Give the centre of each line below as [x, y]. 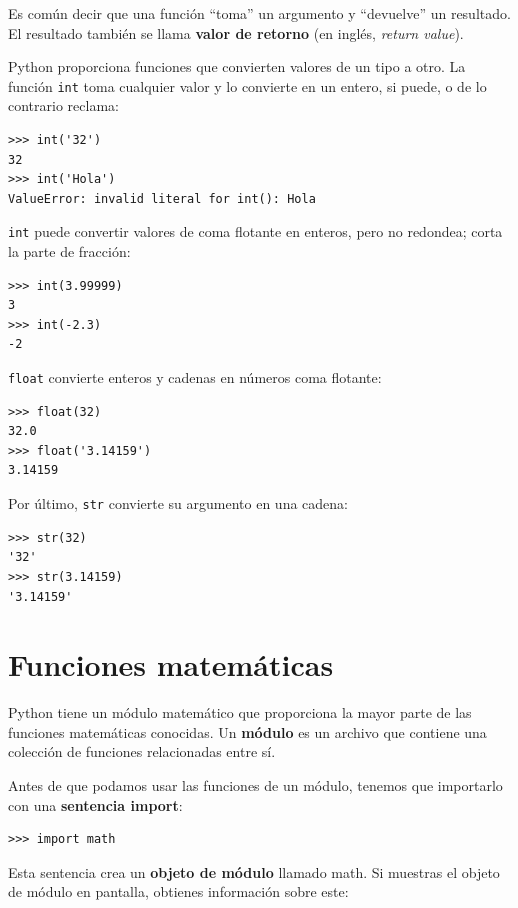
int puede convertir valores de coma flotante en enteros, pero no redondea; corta [255, 231]
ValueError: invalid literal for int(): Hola [162, 198]
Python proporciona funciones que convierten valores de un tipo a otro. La [237, 66]
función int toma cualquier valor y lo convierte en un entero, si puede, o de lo [247, 85]
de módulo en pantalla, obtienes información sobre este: [178, 891]
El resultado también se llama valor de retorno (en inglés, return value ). [236, 32]
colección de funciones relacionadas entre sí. [142, 751]
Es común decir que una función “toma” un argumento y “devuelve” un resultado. [259, 13]
